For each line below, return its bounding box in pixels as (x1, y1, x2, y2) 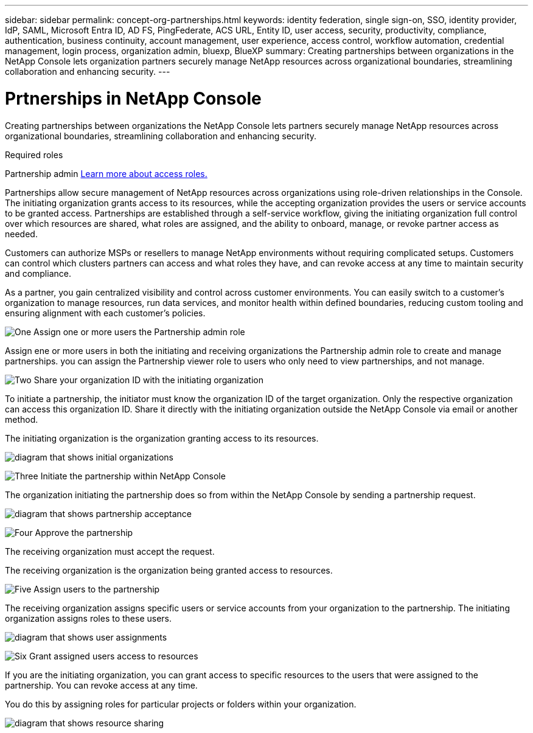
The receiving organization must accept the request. (5, 546, 215, 557)
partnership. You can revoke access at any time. (5, 679, 198, 690)
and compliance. (5, 268, 71, 279)
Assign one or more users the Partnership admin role (33, 326, 245, 337)
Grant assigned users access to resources (29, 650, 198, 661)
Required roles (5, 149, 63, 160)
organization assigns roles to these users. (5, 613, 172, 624)
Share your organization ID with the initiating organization (33, 374, 263, 385)
